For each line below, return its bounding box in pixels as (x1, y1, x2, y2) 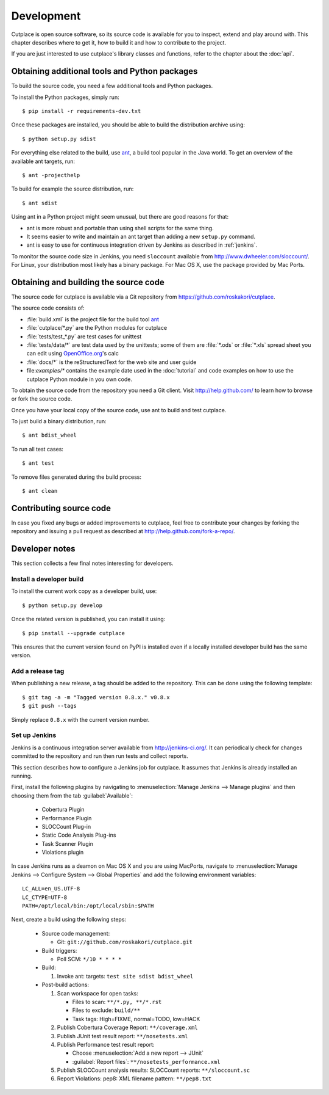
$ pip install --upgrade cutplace (22, 630, 125, 636)
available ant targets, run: (11, 158, 76, 165)
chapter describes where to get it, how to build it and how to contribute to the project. (11, 38, 227, 46)
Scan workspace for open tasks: (57, 989, 138, 997)
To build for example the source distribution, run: (11, 185, 134, 192)
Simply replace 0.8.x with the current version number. (11, 716, 150, 723)
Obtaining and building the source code (11, 277, 164, 287)
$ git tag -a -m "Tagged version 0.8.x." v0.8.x (22, 694, 170, 700)
